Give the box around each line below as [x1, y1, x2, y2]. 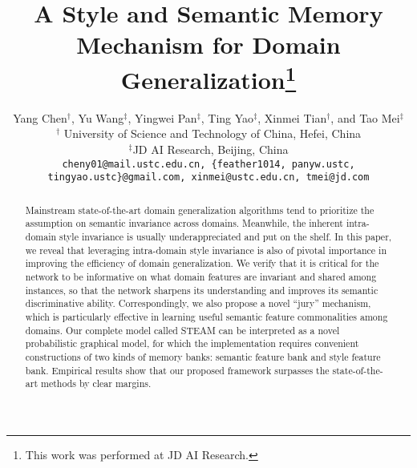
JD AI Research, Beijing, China [132, 141, 289, 158]
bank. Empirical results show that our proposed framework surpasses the [25, 363, 330, 377]
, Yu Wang [71, 109, 124, 126]
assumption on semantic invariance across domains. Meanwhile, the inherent [25, 216, 343, 230]
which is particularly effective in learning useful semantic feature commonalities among [25, 309, 388, 323]
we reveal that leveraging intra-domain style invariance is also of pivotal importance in [25, 243, 387, 256]
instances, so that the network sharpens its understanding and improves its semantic [25, 283, 379, 297]
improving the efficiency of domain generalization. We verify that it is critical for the [25, 256, 379, 270]
